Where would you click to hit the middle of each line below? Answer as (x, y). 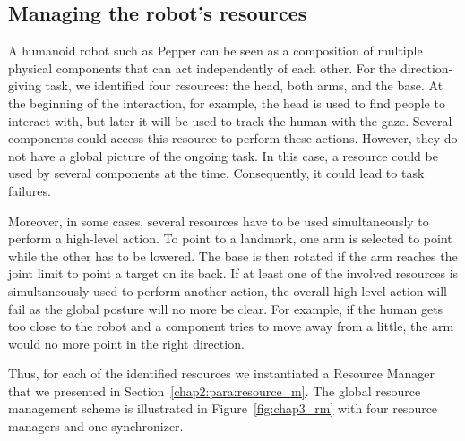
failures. (30, 190)
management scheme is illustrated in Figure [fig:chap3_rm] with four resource (223, 408)
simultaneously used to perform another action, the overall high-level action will (228, 290)
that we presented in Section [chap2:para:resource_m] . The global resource (215, 390)
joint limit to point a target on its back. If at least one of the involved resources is (233, 273)
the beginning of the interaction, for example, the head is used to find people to (227, 102)
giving (25, 85)
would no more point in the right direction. (126, 343)
